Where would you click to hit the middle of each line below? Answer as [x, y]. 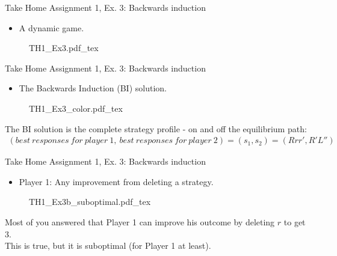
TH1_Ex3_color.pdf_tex [76, 108]
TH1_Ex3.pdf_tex [64, 48]
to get [295, 221]
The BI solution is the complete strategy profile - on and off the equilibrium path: [156, 128]
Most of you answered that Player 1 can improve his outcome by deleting [140, 221]
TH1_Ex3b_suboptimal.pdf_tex [90, 202]
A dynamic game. [51, 27]
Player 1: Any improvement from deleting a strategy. [116, 181]
